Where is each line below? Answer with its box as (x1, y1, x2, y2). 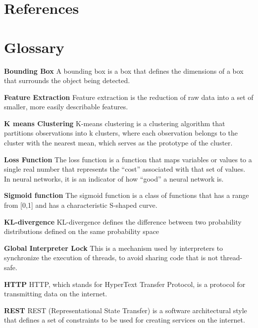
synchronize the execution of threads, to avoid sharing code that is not (4, 252, 218, 263)
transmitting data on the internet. (4, 288, 107, 299)
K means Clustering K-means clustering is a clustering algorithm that (4, 118, 225, 128)
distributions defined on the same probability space (4, 226, 159, 236)
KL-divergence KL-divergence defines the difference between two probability (4, 216, 242, 227)
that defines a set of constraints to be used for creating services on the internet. (4, 315, 245, 325)
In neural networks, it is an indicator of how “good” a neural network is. (4, 173, 224, 184)
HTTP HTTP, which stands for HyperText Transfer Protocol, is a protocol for (4, 279, 246, 289)
